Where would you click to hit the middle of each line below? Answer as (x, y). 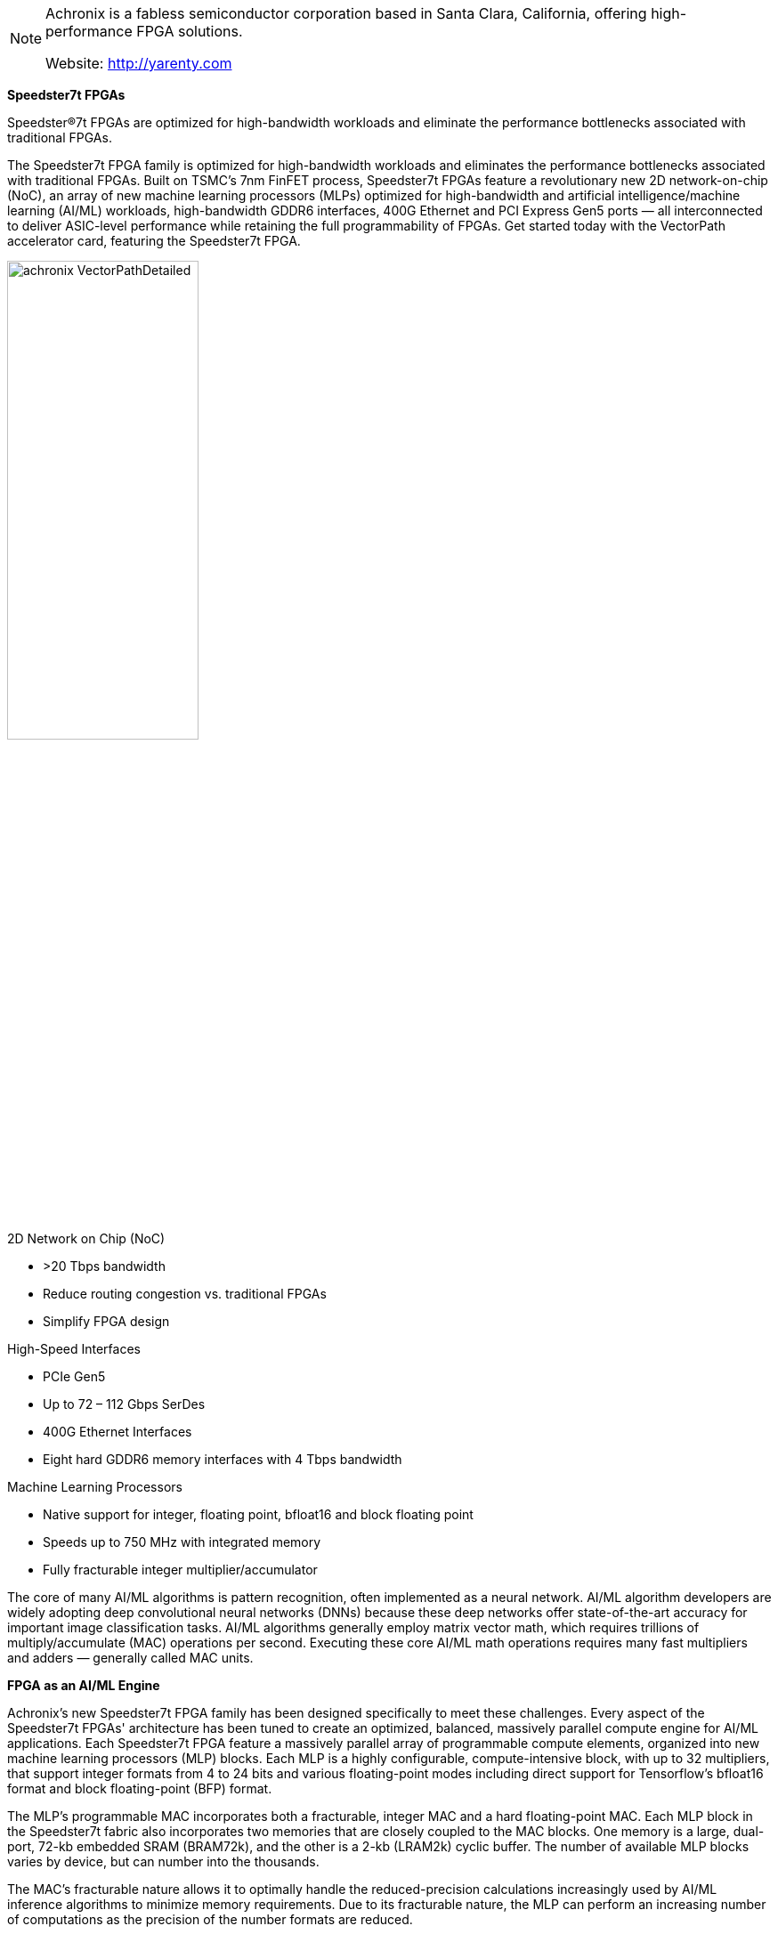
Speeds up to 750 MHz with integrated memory (182, 1542)
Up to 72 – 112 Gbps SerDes (124, 1404)
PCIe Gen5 (74, 1376)
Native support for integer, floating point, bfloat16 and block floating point (258, 1514)
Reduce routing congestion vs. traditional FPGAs (185, 1294)
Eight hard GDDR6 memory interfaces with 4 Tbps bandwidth (223, 1459)
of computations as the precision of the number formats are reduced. (210, 1919)
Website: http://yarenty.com (139, 63)
